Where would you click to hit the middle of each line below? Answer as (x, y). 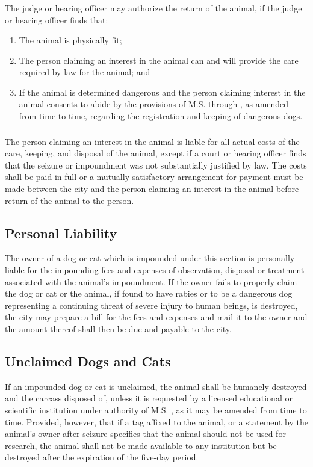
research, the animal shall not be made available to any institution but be (141, 445)
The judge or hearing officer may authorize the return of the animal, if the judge (153, 8)
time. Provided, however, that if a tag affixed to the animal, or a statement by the (156, 422)
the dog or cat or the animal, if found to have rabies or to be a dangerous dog (149, 293)
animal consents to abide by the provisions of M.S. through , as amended (154, 104)
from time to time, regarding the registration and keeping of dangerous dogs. (161, 116)
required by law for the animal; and (85, 72)
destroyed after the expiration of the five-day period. (102, 457)
